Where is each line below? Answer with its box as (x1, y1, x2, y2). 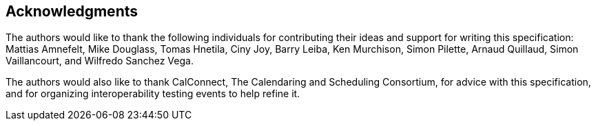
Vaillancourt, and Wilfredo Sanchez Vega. (6, 55, 194, 67)
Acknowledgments (6, 3, 138, 20)
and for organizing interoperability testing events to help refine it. (6, 88, 300, 100)
